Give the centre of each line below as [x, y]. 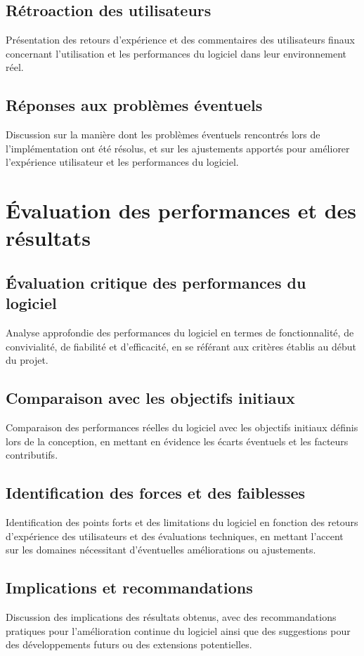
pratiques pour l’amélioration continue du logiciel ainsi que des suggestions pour [178, 630]
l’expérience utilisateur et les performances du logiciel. [122, 162]
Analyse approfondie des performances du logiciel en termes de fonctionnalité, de [180, 333]
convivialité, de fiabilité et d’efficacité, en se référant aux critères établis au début [181, 346]
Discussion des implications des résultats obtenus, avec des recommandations [171, 617]
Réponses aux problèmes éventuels [134, 105]
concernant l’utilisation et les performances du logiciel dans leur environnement [176, 53]
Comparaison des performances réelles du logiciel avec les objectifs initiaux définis [182, 427]
